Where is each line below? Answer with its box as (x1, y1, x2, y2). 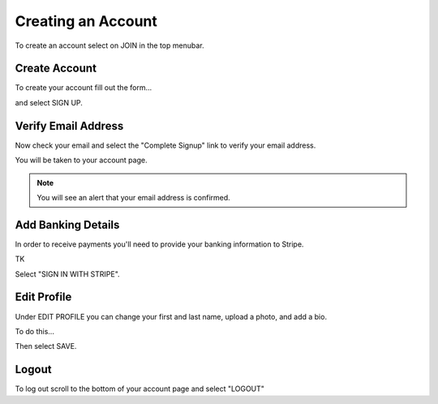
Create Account (15, 62, 97, 75)
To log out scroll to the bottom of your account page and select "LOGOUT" (15, 384, 265, 393)
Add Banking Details (15, 217, 120, 231)
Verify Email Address (15, 118, 124, 133)
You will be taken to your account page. (15, 155, 148, 165)
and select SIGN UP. (15, 97, 83, 107)
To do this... (15, 326, 54, 336)
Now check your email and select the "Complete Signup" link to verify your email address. (15, 140, 316, 150)
